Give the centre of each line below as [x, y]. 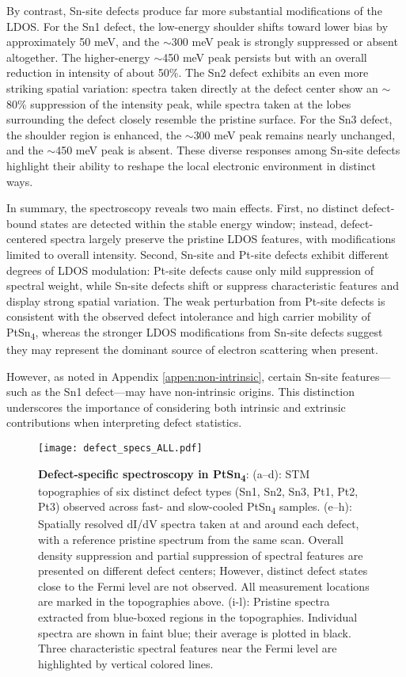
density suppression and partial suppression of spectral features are [201, 555]
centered [27, 239]
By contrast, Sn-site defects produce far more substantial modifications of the [194, 10]
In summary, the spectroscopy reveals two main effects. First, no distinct [182, 208]
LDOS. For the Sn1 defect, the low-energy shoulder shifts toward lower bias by [197, 26]
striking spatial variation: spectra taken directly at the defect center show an [192, 87]
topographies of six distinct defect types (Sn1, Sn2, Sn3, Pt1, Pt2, [198, 491]
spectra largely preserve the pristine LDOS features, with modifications [223, 239]
